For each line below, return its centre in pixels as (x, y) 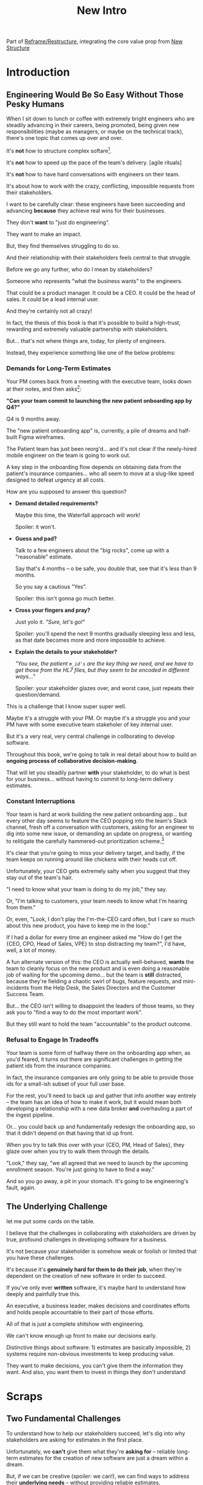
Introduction (38, 72)
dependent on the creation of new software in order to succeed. (86, 1275)
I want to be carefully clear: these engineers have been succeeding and (96, 204)
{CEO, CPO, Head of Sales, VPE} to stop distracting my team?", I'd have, (96, 943)
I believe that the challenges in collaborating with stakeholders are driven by (101, 1233)
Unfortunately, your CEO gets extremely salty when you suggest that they (98, 871)
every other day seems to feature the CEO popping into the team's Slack (97, 821)
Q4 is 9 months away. (33, 419)
